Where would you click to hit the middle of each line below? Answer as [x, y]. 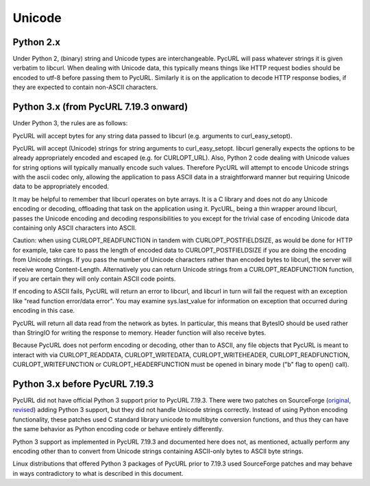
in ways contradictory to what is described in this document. [98, 473]
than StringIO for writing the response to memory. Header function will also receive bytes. [139, 333]
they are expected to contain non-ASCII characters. [85, 87]
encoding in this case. [44, 311]
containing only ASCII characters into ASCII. [75, 228]
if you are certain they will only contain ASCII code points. [94, 279]
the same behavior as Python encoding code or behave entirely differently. [118, 429]
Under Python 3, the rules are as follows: [70, 123]
